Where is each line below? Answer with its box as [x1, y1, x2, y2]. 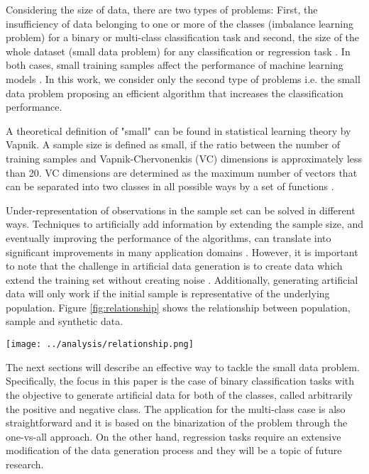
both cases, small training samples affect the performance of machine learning [6, 57, 343, 72]
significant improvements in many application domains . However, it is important [6, 244, 358, 259]
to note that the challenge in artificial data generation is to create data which [6, 258, 343, 273]
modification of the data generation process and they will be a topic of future [6, 443, 342, 458]
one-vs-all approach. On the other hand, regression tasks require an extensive [6, 429, 341, 443]
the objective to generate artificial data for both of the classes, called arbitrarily [6, 387, 353, 402]
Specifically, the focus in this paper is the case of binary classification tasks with [6, 373, 355, 388]
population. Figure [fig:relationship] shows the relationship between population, [6, 299, 351, 314]
